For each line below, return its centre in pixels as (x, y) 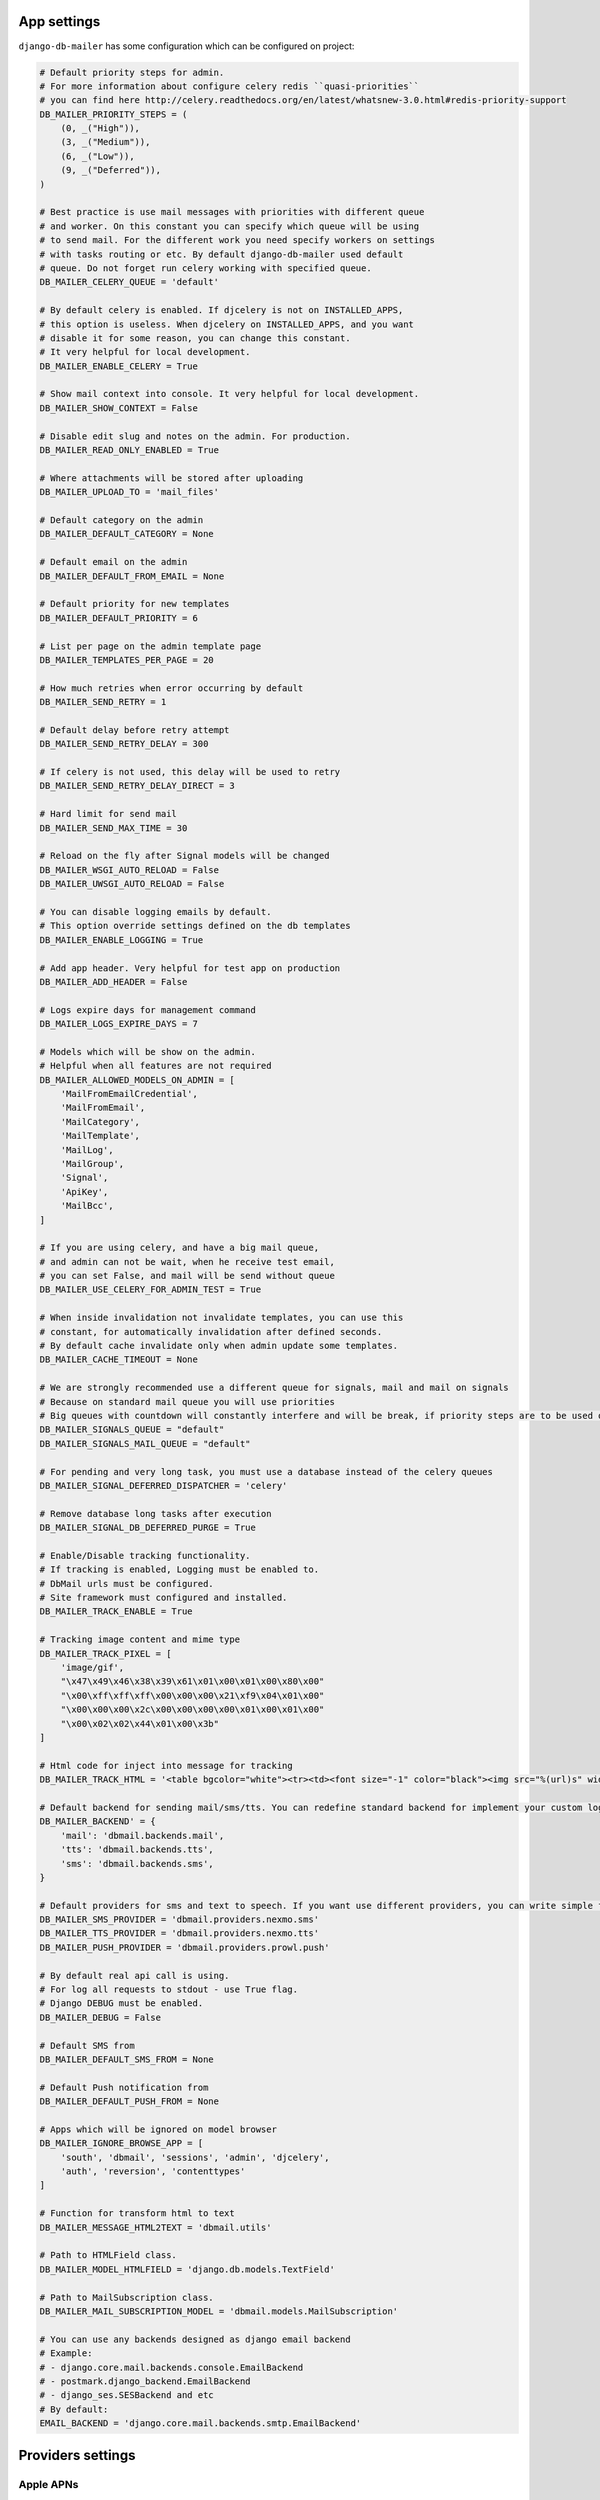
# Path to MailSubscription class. (126, 2297)
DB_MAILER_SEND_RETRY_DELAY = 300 (124, 744)
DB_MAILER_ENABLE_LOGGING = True (121, 939)
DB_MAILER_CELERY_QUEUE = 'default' (129, 282)
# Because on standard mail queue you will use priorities (187, 1401)
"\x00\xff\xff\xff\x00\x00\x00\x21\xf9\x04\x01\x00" (192, 1695)
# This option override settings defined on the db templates (195, 926)
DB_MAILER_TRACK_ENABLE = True (116, 1611)
